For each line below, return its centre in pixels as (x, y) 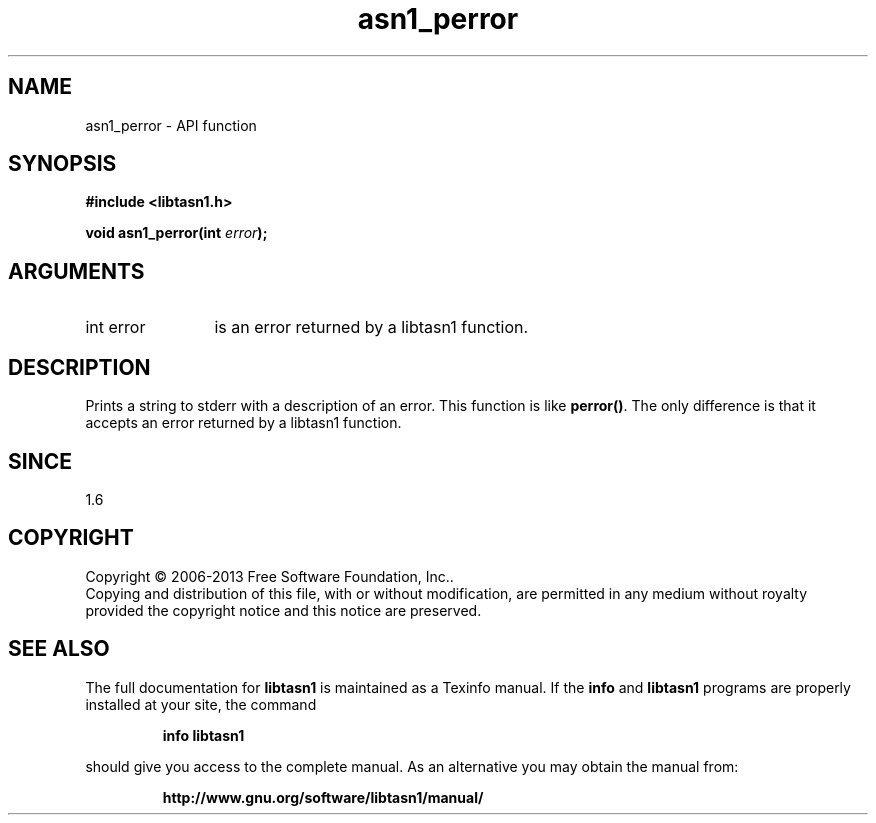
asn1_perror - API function (171, 125)
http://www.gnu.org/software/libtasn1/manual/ (323, 797)
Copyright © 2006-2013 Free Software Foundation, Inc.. (269, 576)
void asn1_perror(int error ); (176, 233)
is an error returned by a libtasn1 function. (371, 327)
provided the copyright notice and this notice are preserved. (283, 610)
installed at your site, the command (201, 704)
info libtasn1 (203, 735)
